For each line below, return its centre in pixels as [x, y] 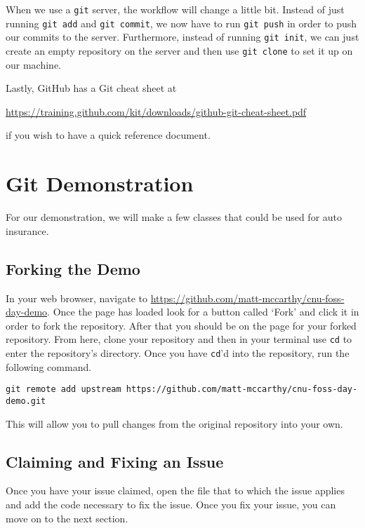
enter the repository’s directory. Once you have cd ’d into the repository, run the [178, 352]
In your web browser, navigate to [77, 298]
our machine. [33, 64]
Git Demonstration [100, 183]
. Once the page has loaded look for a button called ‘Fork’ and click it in [203, 312]
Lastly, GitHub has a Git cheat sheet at [91, 88]
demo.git [26, 401]
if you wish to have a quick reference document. [108, 135]
